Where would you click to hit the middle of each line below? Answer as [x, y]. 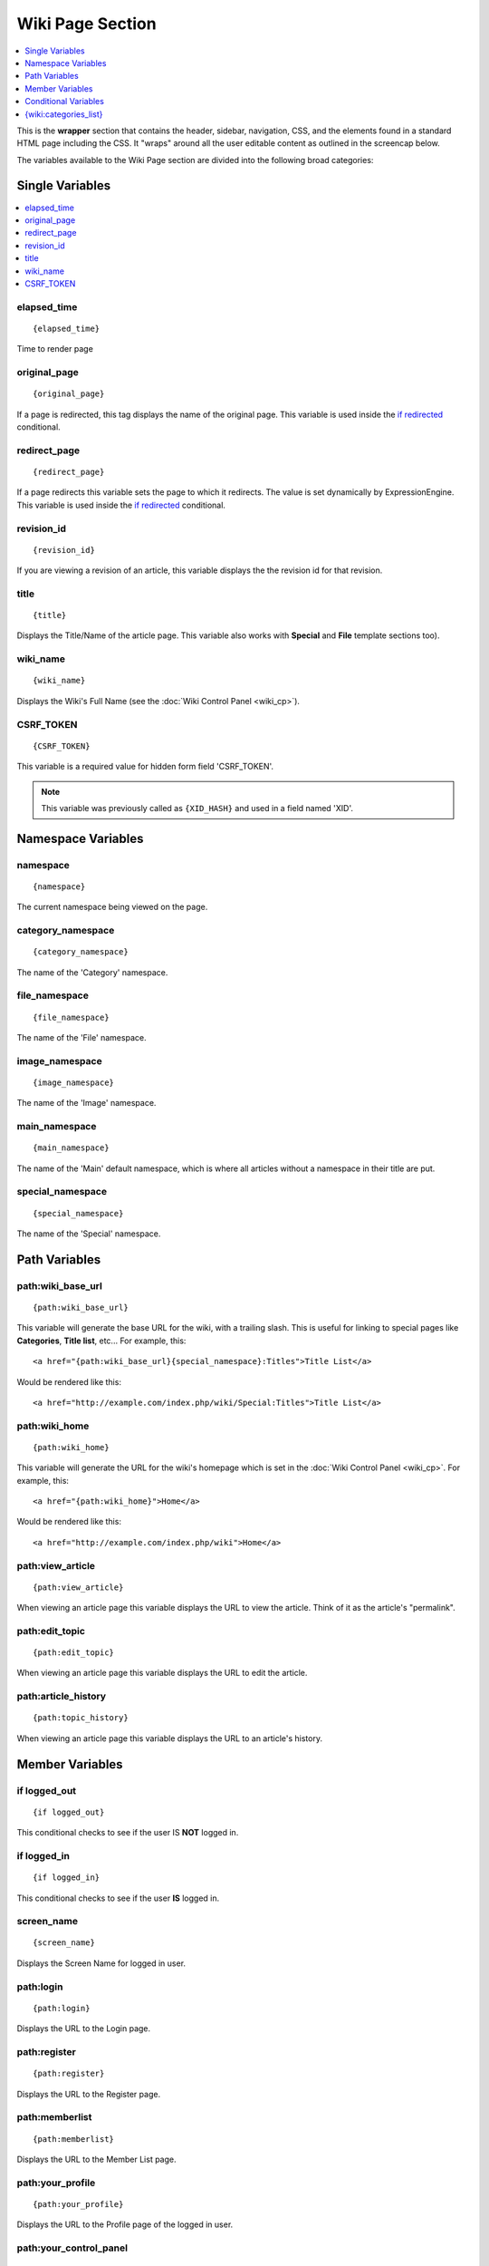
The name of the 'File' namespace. [81, 1037]
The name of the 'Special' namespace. [89, 1234]
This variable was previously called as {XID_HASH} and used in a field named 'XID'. [197, 808]
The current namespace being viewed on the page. [112, 907]
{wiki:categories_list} [64, 114]
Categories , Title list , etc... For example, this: [101, 1341]
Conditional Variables [64, 102]
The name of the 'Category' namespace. [92, 972]
